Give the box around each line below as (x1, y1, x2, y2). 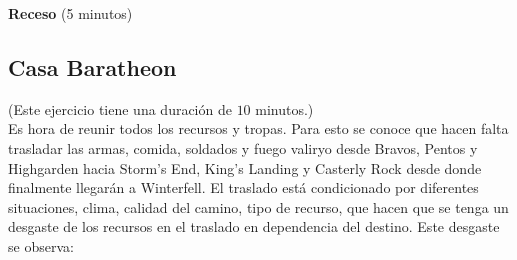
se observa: (8, 235, 74, 256)
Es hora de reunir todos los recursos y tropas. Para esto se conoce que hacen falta (8, 118, 509, 139)
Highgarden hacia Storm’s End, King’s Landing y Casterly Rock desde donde (8, 157, 482, 178)
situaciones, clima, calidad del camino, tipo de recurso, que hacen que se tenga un (8, 196, 509, 217)
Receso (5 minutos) (8, 3, 133, 23)
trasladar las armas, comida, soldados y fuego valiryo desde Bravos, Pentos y (8, 137, 478, 158)
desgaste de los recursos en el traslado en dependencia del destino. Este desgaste (8, 216, 500, 237)
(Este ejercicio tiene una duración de (8, 98, 232, 119)
